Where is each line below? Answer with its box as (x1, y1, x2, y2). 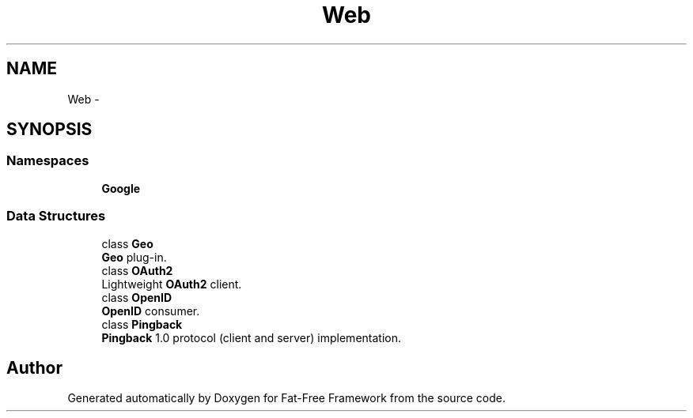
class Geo (101, 236, 153, 250)
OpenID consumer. (101, 303, 200, 318)
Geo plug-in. (101, 250, 167, 264)
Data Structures (6, 208, 106, 224)
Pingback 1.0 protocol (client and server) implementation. (101, 330, 401, 345)
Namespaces (6, 153, 89, 169)
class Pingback (101, 317, 183, 331)
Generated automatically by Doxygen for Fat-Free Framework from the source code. (67, 391, 506, 405)
